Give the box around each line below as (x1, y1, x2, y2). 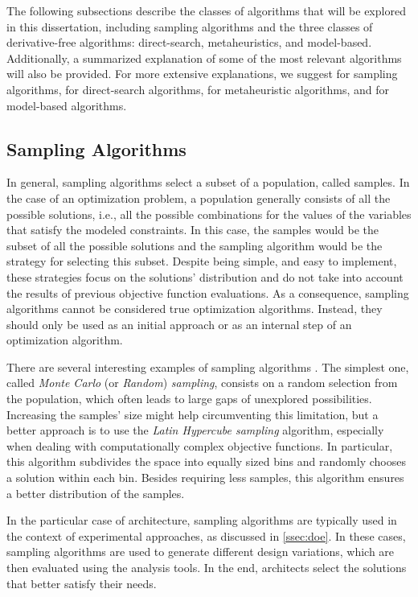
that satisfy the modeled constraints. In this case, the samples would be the (6, 221, 379, 238)
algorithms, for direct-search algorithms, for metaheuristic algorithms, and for (6, 80, 390, 97)
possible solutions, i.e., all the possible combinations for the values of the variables (6, 205, 412, 222)
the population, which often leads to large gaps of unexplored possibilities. (6, 390, 372, 407)
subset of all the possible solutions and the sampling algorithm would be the (6, 237, 383, 253)
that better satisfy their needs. (6, 574, 157, 591)
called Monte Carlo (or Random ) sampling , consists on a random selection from (6, 374, 398, 391)
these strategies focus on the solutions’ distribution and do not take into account (6, 268, 404, 285)
